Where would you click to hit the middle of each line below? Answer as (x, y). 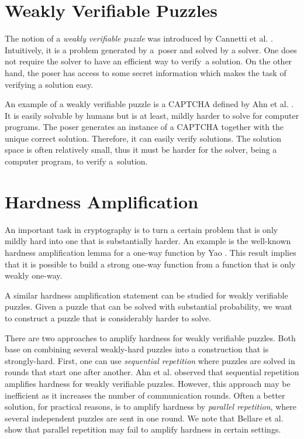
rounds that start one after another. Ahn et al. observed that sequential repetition (152, 372)
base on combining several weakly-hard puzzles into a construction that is (137, 349)
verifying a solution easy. (49, 84)
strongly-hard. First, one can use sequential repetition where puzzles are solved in (150, 360)
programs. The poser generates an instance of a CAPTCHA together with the (144, 127)
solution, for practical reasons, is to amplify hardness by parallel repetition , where (151, 407)
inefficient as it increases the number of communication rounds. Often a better (145, 395)
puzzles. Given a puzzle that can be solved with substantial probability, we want (148, 306)
